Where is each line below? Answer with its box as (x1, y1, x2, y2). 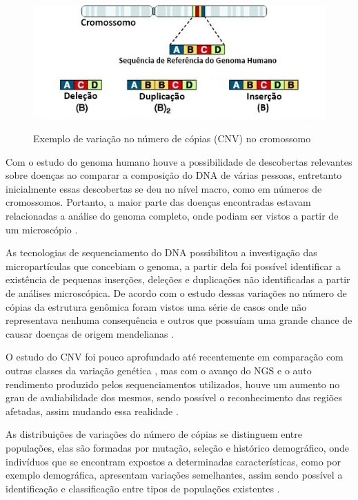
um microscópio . (6, 222, 78, 236)
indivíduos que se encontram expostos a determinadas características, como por (6, 454, 341, 468)
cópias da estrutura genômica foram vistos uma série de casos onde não (6, 299, 307, 314)
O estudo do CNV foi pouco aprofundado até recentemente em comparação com (6, 349, 344, 364)
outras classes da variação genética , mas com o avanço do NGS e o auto (6, 363, 312, 377)
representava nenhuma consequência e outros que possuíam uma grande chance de (6, 313, 352, 327)
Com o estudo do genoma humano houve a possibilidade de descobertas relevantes (6, 154, 352, 169)
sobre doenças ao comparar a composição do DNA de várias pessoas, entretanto (6, 168, 342, 182)
